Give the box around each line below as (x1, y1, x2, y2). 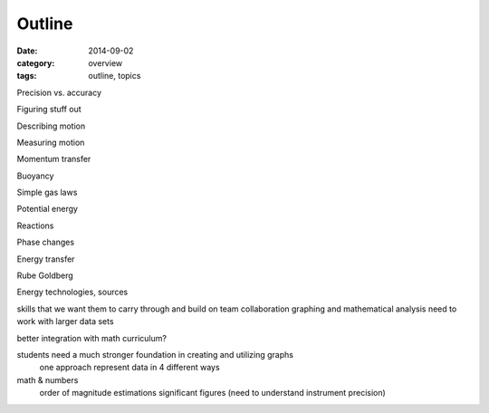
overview (88, 57, 122, 68)
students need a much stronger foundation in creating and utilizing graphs (16, 349, 294, 360)
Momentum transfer (16, 154, 91, 165)
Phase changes (16, 236, 75, 248)
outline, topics (88, 71, 141, 82)
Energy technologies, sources (16, 286, 129, 298)
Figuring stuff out (16, 104, 81, 115)
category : (16, 57, 55, 68)
